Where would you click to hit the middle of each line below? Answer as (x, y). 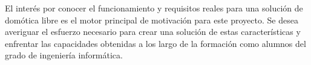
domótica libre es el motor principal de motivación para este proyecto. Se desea (152, 20)
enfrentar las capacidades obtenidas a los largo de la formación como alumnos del (155, 43)
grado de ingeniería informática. (64, 55)
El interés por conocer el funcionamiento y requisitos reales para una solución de (154, 8)
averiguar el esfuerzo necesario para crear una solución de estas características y (153, 32)
